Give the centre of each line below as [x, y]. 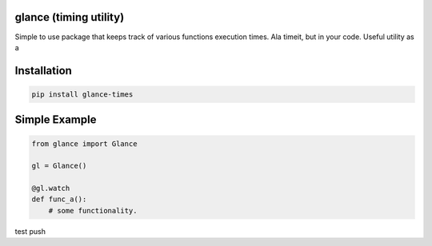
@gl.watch [51, 188]
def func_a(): [59, 199]
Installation [43, 71]
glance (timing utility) [70, 17]
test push [30, 231]
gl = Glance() [59, 166]
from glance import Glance [84, 143]
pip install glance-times [82, 94]
